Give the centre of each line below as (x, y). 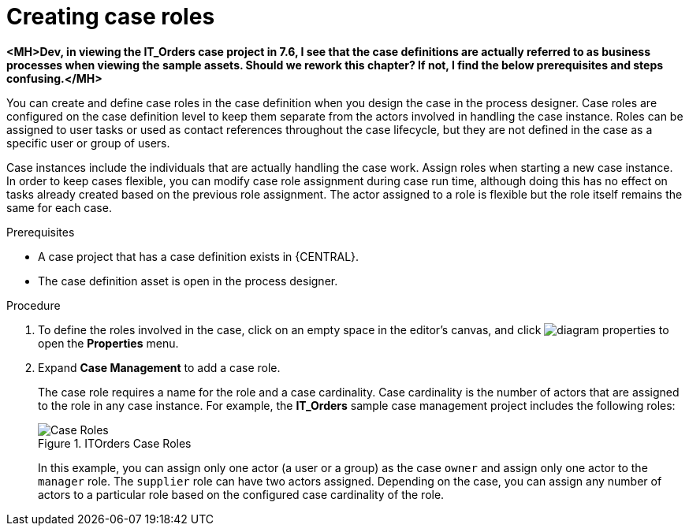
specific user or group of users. (88, 143)
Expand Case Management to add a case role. (159, 367)
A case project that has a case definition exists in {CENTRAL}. (199, 256)
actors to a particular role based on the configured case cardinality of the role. (241, 494)
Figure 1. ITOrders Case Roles (115, 443)
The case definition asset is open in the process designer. (188, 281)
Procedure (34, 305)
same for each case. (59, 207)
